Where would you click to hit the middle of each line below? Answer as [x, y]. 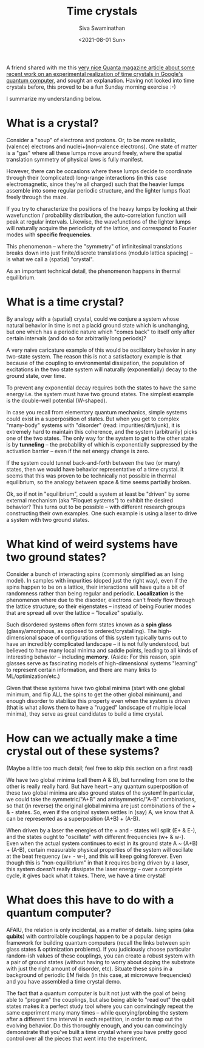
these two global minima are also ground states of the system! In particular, [100, 793]
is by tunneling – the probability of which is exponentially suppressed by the [102, 444]
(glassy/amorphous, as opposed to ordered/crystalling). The [82, 631]
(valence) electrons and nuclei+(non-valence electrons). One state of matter [102, 146]
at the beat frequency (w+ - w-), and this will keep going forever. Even [94, 856]
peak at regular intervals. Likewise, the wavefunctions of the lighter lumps [99, 221]
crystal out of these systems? [83, 751]
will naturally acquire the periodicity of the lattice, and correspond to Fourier [102, 228]
